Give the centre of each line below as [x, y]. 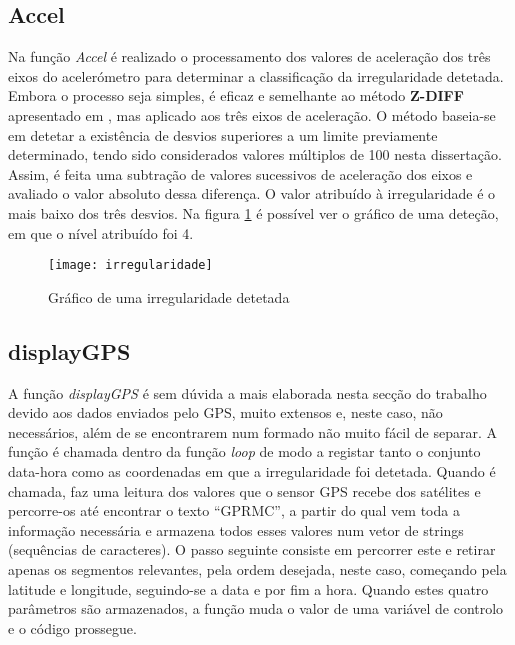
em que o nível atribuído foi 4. [101, 232]
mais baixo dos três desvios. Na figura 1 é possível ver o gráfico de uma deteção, [253, 212]
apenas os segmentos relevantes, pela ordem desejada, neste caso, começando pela [257, 568]
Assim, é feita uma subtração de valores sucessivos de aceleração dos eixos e [240, 173]
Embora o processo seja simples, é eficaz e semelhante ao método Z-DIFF [236, 95]
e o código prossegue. [72, 627]
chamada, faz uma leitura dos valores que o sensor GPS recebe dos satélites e [244, 490]
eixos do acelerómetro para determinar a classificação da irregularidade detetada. [256, 75]
